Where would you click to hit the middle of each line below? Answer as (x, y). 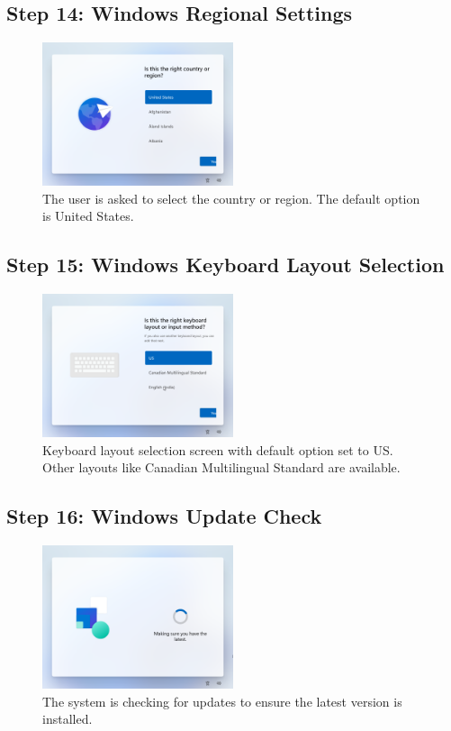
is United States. (88, 216)
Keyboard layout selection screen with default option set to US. (218, 449)
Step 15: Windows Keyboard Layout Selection (225, 265)
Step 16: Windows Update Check (164, 516)
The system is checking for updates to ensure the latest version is (222, 701)
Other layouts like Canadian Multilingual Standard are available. (221, 467)
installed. (68, 719)
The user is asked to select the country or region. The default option (231, 198)
